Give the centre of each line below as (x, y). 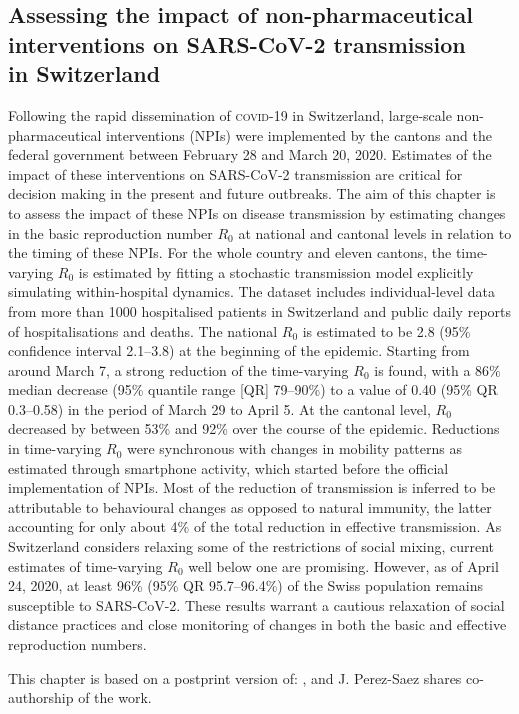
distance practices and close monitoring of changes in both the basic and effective (257, 624)
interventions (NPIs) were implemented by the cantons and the (299, 134)
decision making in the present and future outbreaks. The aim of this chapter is (252, 193)
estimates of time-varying (85, 565)
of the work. (115, 697)
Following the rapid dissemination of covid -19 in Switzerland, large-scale (230, 114)
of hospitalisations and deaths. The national (143, 330)
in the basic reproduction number (110, 232)
